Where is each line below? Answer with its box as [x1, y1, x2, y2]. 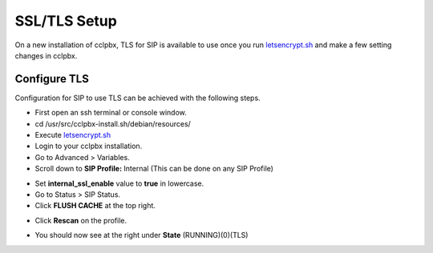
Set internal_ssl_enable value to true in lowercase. [34, 179, 204, 188]
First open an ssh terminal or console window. [34, 108, 188, 118]
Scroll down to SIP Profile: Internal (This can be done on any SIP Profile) [34, 164, 274, 174]
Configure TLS [14, 72, 90, 86]
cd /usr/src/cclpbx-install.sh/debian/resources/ [34, 118, 192, 128]
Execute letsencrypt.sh [34, 131, 111, 140]
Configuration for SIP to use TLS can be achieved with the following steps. [14, 93, 261, 102]
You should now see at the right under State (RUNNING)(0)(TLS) [34, 231, 249, 240]
